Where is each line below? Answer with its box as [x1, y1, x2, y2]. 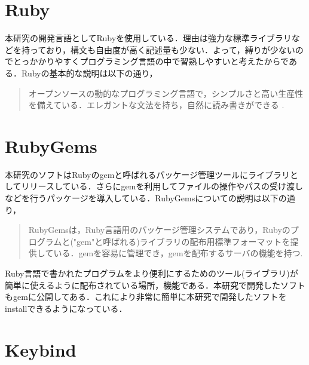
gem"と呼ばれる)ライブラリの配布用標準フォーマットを [77, 235, 290, 247]
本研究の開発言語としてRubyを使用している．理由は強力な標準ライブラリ [5, 32, 292, 44]
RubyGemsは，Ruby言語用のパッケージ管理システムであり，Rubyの [28, 223, 290, 236]
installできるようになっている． [5, 302, 127, 314]
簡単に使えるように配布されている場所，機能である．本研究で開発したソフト [5, 278, 306, 291]
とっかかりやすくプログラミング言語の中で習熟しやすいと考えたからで [13, 55, 289, 68]
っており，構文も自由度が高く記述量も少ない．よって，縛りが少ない [29, 43, 295, 56]
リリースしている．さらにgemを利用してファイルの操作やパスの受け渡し [21, 180, 303, 192]
